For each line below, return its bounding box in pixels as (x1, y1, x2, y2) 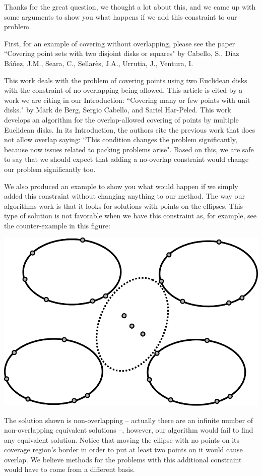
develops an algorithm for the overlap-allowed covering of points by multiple (4, 114, 239, 125)
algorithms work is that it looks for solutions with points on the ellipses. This (4, 200, 243, 211)
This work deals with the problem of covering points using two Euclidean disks (4, 75, 247, 85)
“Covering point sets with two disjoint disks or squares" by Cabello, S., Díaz (4, 48, 239, 58)
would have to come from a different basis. (4, 464, 135, 474)
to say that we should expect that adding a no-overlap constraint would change (4, 154, 249, 164)
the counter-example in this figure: (4, 220, 110, 230)
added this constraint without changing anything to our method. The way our (4, 191, 245, 201)
